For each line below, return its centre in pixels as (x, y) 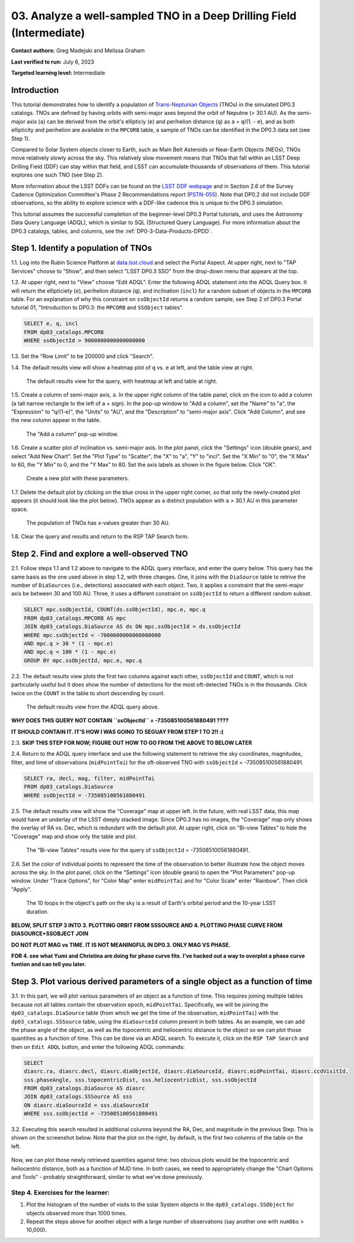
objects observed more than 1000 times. (76, 1213)
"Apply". (21, 889)
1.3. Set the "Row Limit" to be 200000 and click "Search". (82, 356)
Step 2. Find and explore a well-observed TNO (100, 554)
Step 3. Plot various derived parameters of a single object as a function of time (162, 982)
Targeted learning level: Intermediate (58, 73)
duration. (37, 911)
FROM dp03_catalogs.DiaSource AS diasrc (84, 1088)
